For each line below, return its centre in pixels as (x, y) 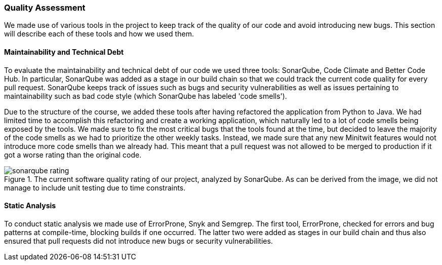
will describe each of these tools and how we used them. (99, 34)
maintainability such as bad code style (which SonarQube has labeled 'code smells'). (146, 96)
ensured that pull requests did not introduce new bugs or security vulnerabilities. (138, 241)
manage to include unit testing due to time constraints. (95, 187)
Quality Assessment (45, 8)
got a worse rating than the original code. (73, 155)
